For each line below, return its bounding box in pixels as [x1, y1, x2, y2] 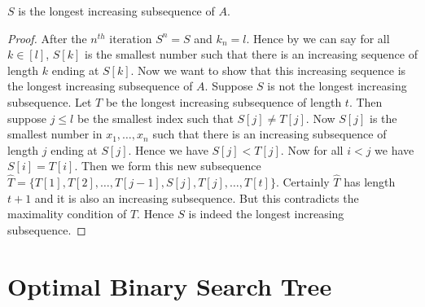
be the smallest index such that [77, 109, 234, 126]
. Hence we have [128, 141, 208, 158]
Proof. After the [7, 29, 87, 46]
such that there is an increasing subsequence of [152, 125, 387, 143]
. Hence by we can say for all [246, 29, 390, 46]
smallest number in [7, 125, 103, 143]
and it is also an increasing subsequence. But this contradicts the [34, 189, 359, 206]
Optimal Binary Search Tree [7, 269, 332, 302]
